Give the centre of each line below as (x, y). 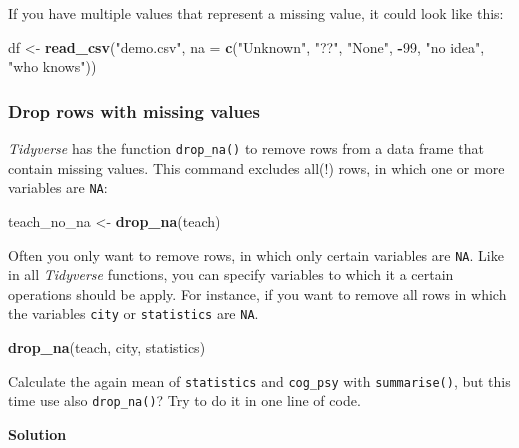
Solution (37, 433)
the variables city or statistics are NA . (133, 313)
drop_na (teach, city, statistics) (107, 347)
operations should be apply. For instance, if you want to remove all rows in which (257, 293)
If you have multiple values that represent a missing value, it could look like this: (256, 13)
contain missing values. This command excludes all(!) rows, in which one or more (256, 167)
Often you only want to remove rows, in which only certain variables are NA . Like (256, 254)
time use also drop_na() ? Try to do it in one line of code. (184, 400)
